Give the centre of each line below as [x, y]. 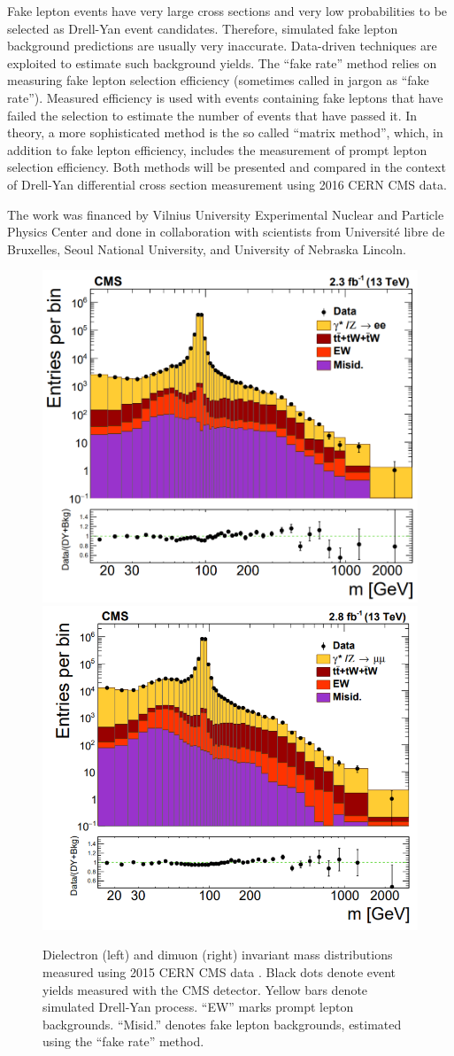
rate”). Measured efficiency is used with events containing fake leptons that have [225, 97]
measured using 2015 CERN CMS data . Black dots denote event [219, 972]
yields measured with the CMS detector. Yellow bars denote [205, 989]
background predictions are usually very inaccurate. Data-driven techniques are [222, 46]
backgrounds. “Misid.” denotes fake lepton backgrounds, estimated [222, 1024]
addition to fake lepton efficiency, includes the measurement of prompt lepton [217, 149]
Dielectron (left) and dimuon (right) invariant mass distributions [218, 955]
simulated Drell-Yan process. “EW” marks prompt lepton [198, 1007]
